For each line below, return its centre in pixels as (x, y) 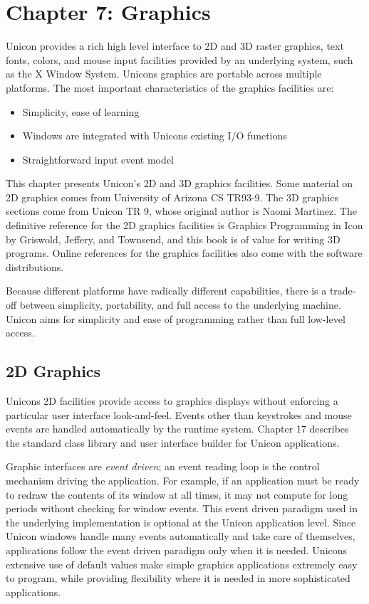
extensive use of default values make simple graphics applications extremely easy (182, 564)
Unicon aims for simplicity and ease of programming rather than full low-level (176, 318)
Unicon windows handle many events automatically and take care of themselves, (181, 536)
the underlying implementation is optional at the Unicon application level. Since (181, 522)
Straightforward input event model (98, 159)
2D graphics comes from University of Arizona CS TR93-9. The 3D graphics (172, 197)
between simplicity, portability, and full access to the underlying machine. (180, 305)
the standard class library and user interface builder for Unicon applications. (173, 442)
